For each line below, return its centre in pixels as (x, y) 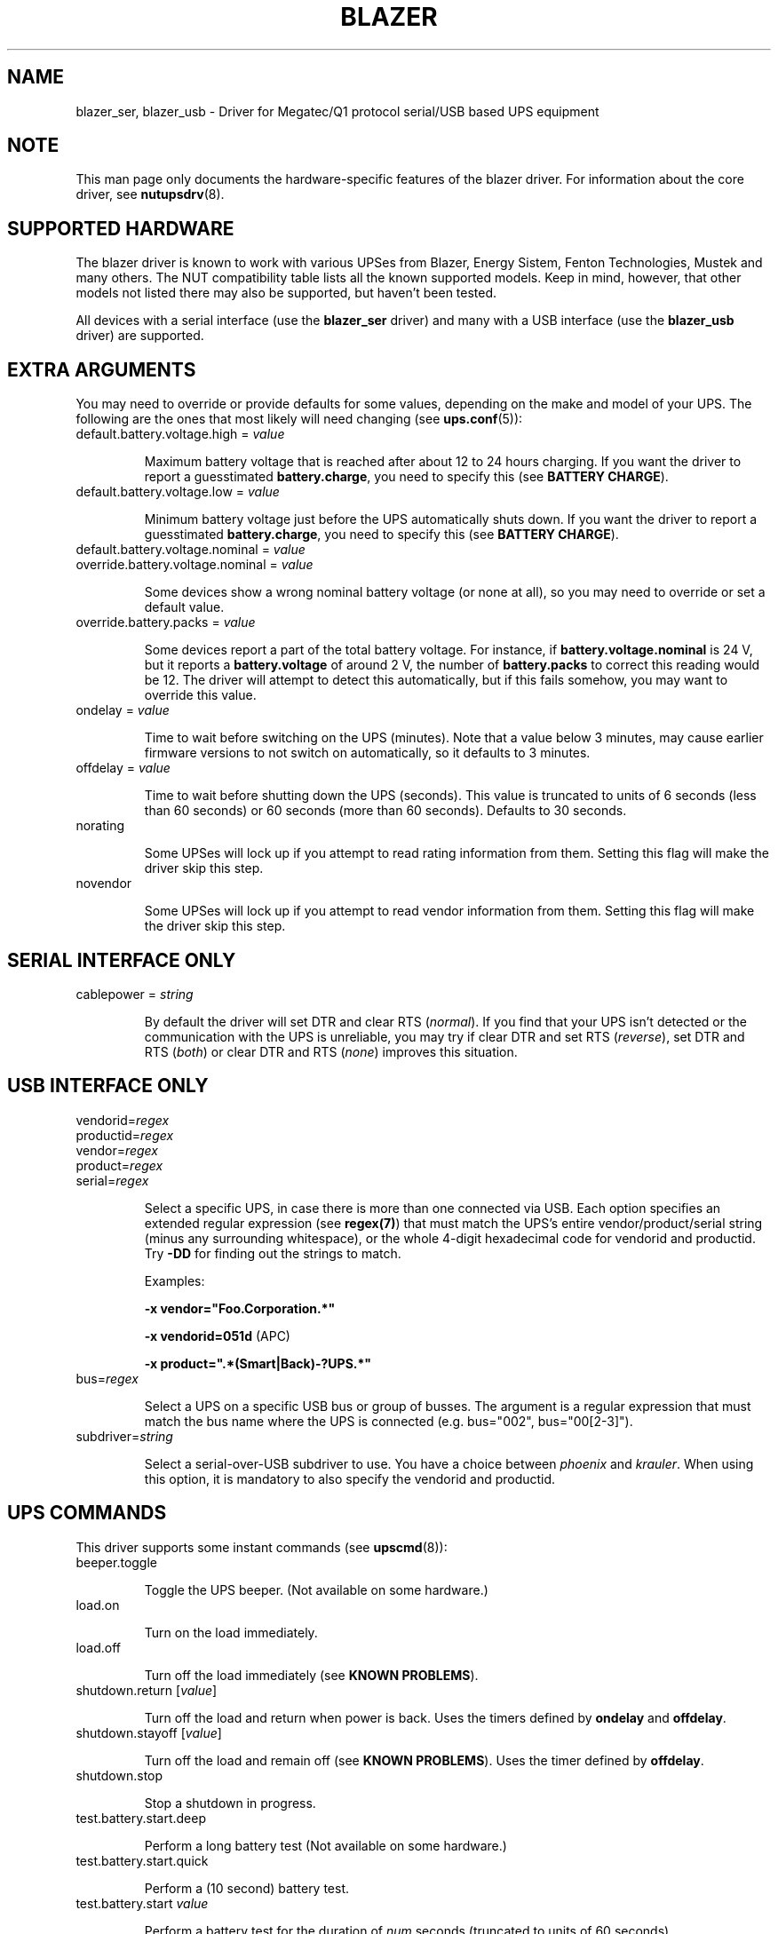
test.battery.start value (142, 1903)
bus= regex (107, 1378)
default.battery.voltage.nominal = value (191, 550)
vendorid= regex (123, 1120)
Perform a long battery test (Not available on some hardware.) (325, 1845)
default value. (184, 607)
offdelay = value (123, 768)
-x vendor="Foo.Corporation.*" (240, 1308)
